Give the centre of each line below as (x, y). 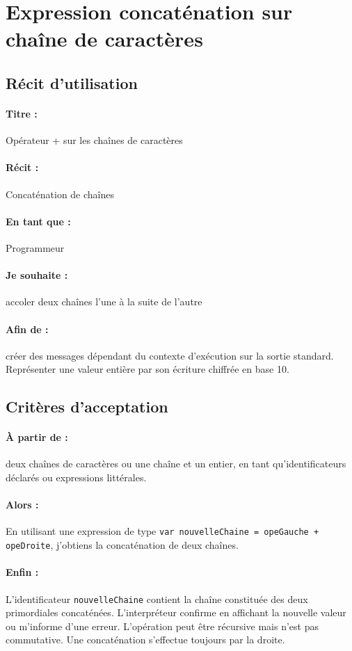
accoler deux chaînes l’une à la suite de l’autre (104, 302)
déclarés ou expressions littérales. (76, 477)
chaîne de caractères (104, 39)
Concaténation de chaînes (60, 194)
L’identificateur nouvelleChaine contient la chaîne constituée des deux (157, 598)
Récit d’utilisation (72, 82)
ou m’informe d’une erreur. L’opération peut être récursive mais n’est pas (162, 626)
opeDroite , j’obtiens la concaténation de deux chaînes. (122, 545)
